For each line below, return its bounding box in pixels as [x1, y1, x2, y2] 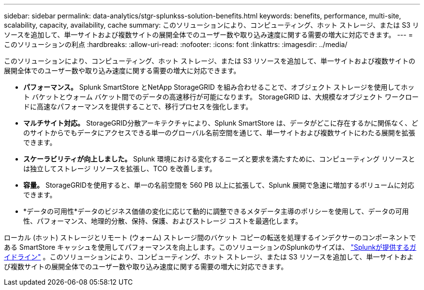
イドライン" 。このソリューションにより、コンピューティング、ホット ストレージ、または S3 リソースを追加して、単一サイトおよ [4, 253, 414, 261]
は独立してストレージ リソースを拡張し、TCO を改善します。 [23, 164, 216, 173]
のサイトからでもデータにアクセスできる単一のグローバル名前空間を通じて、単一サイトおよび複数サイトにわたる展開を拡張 [23, 129, 415, 137]
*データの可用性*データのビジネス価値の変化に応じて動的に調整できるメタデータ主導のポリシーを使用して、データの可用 [23, 207, 409, 215]
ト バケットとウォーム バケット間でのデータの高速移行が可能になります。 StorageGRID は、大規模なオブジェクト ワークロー [23, 93, 419, 101]
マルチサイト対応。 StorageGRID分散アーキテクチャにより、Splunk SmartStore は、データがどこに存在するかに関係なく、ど [23, 119, 418, 127]
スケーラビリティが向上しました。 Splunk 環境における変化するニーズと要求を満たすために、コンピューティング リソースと [23, 155, 415, 163]
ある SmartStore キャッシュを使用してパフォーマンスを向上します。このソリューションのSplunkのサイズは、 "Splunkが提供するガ [4, 243, 417, 251]
